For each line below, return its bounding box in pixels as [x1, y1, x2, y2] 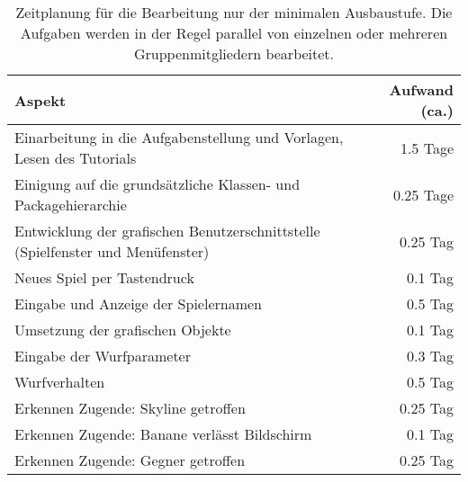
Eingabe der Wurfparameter [14, 345, 192, 366]
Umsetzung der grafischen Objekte [14, 319, 231, 340]
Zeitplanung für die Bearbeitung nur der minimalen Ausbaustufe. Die [15, 2, 453, 22]
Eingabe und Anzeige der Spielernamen [14, 293, 263, 314]
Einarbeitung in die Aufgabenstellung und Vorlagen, [14, 127, 344, 147]
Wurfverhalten [14, 371, 105, 392]
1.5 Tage [400, 137, 454, 158]
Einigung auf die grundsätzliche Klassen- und [14, 174, 301, 194]
